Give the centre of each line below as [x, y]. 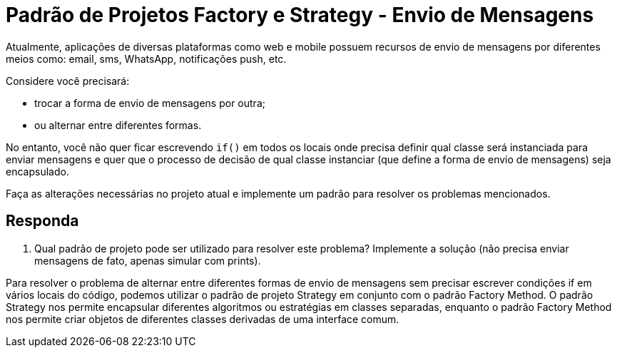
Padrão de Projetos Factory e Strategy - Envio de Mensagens [300, 15]
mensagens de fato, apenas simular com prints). [148, 260]
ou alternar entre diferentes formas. [118, 125]
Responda [42, 221]
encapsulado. [37, 171]
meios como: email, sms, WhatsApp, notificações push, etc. [146, 58]
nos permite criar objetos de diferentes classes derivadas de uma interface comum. [203, 319]
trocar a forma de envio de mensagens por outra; [150, 103]
